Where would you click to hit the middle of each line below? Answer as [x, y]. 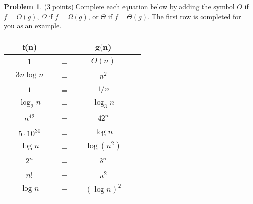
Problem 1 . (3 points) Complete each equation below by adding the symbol [119, 6]
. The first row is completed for [194, 16]
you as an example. [33, 26]
